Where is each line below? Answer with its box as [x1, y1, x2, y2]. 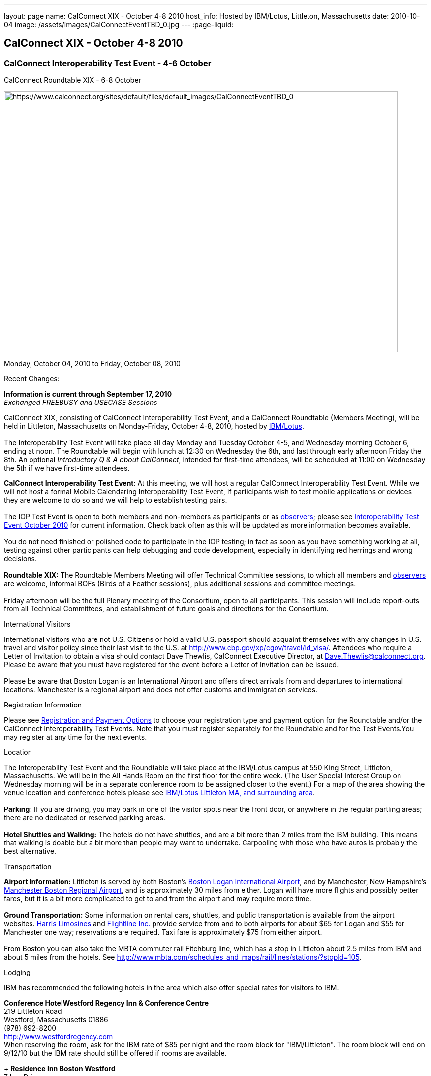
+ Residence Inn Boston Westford [4, 1064, 116, 1073]
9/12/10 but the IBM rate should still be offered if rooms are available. [4, 1049, 227, 1058]
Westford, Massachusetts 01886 [4, 1015, 108, 1024]
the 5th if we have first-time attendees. [4, 464, 130, 472]
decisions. [4, 554, 37, 563]
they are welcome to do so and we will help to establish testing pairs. [4, 496, 227, 504]
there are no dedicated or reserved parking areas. [4, 813, 166, 822]
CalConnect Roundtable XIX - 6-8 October [4, 76, 141, 85]
